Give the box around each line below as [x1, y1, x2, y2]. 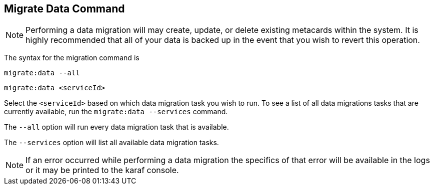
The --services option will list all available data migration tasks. [4, 138, 219, 147]
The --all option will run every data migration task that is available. [4, 123, 229, 132]
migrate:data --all [4, 69, 80, 77]
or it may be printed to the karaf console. [25, 165, 179, 176]
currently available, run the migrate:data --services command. [4, 107, 228, 116]
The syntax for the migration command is [4, 53, 139, 62]
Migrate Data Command [4, 2, 125, 15]
